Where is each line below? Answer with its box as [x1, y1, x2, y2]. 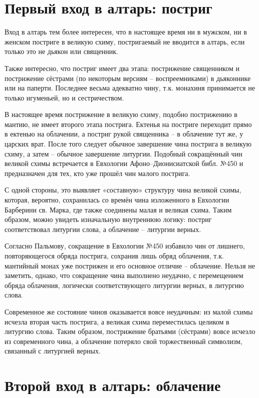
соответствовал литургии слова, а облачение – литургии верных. [5, 223, 201, 234]
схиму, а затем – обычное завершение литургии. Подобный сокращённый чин [5, 148, 242, 158]
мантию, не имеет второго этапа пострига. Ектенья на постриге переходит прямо [5, 118, 252, 129]
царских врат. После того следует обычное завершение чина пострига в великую [5, 138, 252, 149]
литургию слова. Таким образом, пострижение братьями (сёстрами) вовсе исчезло [5, 326, 255, 336]
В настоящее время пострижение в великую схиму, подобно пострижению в [5, 109, 237, 119]
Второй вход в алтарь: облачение [5, 375, 221, 395]
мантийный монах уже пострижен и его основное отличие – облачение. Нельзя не [5, 260, 255, 270]
